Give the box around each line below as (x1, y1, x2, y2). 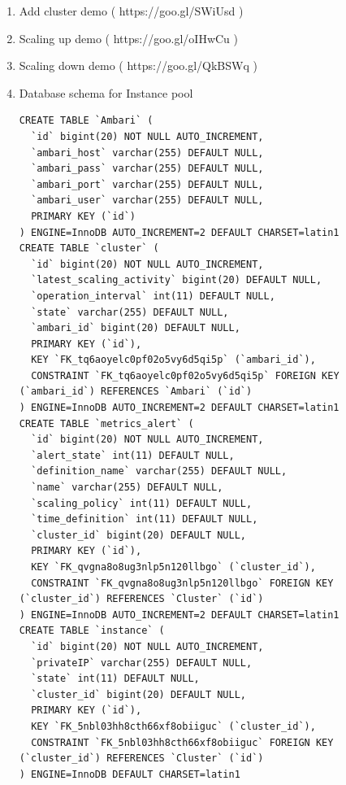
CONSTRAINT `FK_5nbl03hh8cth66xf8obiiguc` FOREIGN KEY (31, 736, 334, 748)
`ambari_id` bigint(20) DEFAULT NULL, (31, 322, 240, 334)
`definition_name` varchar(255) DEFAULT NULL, (31, 465, 288, 478)
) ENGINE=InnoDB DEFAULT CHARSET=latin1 (19, 768, 240, 780)
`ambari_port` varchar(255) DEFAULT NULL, (31, 178, 264, 190)
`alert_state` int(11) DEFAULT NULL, (31, 449, 235, 461)
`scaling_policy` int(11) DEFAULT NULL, (31, 497, 253, 509)
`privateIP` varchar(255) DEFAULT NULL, (31, 656, 253, 669)
